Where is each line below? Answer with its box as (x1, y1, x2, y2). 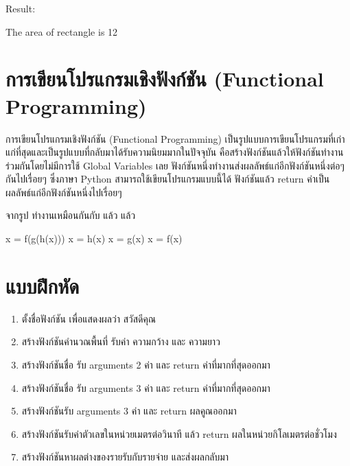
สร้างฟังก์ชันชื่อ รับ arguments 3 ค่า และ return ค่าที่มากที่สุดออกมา (21, 380, 270, 395)
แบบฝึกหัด (5, 271, 80, 299)
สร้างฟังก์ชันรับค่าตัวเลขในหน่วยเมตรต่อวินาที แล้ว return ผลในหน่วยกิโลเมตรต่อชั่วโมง (21, 426, 337, 441)
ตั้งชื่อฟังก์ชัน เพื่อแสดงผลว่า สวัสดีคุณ (21, 311, 156, 325)
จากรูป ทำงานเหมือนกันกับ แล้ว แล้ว (5, 208, 136, 222)
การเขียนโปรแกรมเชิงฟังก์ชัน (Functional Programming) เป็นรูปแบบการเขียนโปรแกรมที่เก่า (5, 131, 345, 145)
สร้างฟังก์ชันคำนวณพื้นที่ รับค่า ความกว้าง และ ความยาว (21, 334, 220, 349)
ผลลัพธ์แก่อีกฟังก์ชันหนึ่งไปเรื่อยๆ (5, 185, 122, 199)
